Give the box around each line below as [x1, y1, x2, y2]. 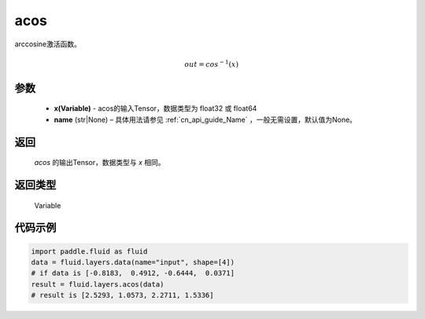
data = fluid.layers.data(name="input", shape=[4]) [31, 258, 235, 266]
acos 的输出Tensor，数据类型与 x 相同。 [34, 158, 165, 167]
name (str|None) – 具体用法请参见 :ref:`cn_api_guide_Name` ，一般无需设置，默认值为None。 [54, 115, 357, 124]
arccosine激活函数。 [14, 39, 82, 49]
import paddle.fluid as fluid [31, 247, 148, 255]
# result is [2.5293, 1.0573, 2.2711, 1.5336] [31, 291, 214, 300]
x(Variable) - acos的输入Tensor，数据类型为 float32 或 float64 [54, 104, 257, 113]
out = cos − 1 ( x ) [184, 59, 239, 68]
